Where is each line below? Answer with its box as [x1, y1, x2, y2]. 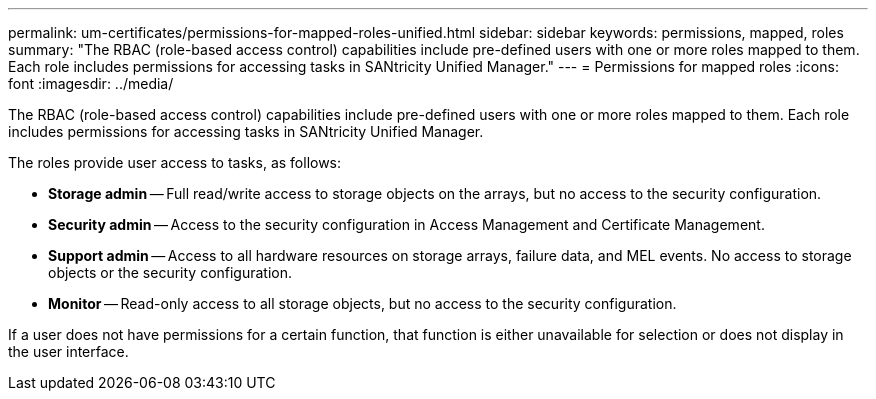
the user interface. [8, 343, 129, 360]
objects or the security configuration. [48, 264, 293, 281]
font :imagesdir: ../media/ [8, 75, 174, 92]
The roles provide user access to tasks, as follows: [8, 154, 342, 171]
